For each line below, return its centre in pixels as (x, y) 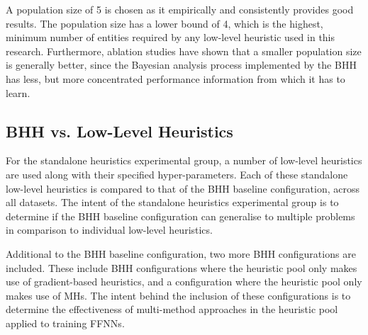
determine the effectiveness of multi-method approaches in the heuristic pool (172, 309)
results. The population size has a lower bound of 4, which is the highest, (165, 23)
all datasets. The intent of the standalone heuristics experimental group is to (172, 202)
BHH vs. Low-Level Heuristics (119, 131)
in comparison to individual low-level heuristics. (109, 230)
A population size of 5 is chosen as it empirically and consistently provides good (180, 9)
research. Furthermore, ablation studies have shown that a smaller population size (184, 51)
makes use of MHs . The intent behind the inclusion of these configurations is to (178, 295)
